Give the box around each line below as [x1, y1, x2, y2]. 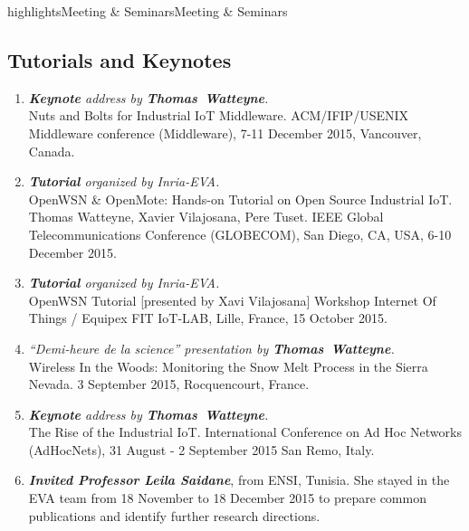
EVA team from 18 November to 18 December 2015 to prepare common [28, 488, 426, 507]
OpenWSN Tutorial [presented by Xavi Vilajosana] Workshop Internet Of [28, 290, 436, 309]
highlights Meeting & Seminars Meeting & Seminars [7, 2, 288, 20]
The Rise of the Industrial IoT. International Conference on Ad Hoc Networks [28, 422, 462, 441]
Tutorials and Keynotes [7, 45, 232, 73]
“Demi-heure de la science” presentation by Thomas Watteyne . [28, 338, 395, 357]
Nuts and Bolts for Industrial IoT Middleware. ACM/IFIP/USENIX [28, 106, 409, 125]
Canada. [28, 141, 75, 160]
